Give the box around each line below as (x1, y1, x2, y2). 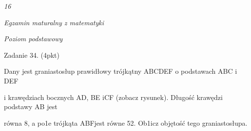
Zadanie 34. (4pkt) (4, 49, 59, 60)
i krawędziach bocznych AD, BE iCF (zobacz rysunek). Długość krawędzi (4, 92, 223, 102)
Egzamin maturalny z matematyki (4, 17, 104, 27)
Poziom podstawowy (4, 33, 63, 44)
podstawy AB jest (4, 101, 58, 112)
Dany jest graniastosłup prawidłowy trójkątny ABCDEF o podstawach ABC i (4, 66, 237, 76)
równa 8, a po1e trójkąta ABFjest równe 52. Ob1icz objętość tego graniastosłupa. (4, 117, 248, 128)
